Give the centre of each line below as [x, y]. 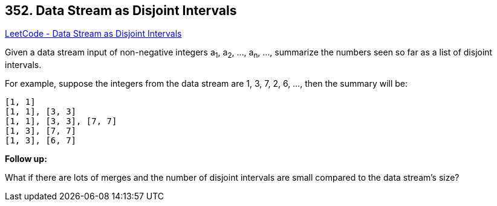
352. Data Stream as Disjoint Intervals [121, 11]
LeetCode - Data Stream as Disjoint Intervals [93, 34]
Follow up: [26, 159]
